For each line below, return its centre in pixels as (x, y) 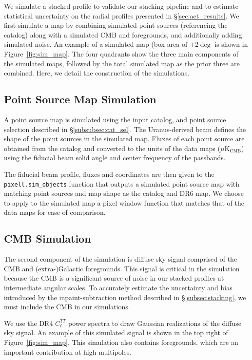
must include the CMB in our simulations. (67, 307)
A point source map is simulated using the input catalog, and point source (115, 119)
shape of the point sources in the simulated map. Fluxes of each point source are (124, 139)
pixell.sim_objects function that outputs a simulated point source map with (122, 183)
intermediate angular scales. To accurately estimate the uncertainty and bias (118, 287)
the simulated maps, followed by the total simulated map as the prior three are (122, 63)
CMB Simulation (48, 238)
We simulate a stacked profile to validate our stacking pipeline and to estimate (121, 6)
